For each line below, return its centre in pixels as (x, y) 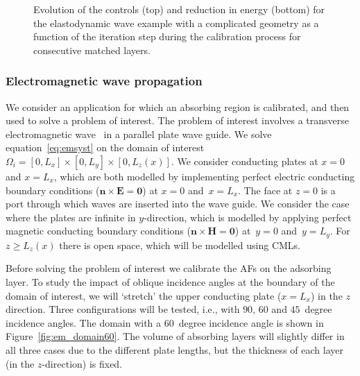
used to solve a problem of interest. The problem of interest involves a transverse (177, 120)
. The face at (265, 190)
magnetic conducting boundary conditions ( (98, 231)
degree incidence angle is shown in (251, 322)
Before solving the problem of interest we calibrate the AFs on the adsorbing (169, 268)
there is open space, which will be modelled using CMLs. (180, 245)
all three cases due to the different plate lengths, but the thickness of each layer (174, 349)
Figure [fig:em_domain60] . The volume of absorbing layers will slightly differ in (175, 336)
